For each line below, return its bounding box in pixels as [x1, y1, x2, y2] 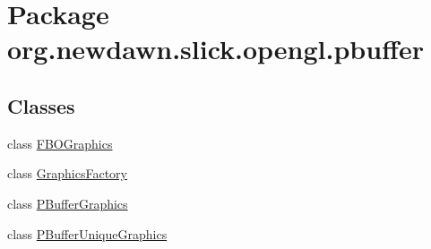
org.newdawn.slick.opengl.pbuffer [7, 30, 424, 67]
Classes [7, 91, 75, 119]
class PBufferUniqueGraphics [7, 224, 168, 243]
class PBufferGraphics [7, 193, 128, 212]
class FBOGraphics [7, 133, 113, 152]
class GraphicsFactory [7, 164, 128, 183]
